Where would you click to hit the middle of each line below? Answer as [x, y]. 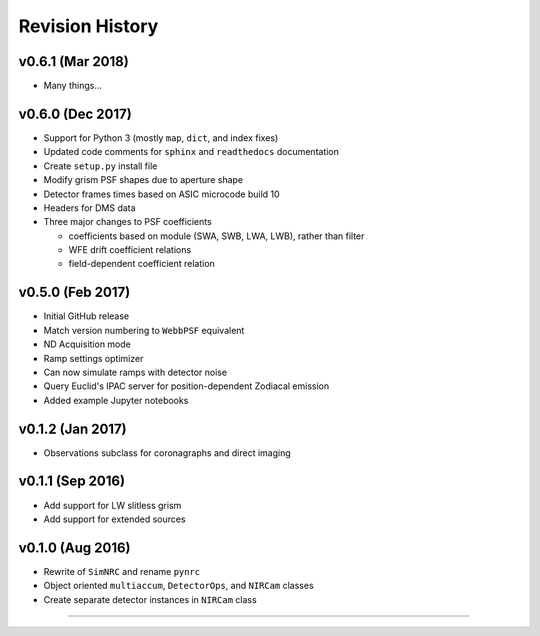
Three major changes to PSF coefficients [127, 222]
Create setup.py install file [100, 166]
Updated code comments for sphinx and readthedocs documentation [191, 152]
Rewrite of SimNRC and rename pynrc [122, 571]
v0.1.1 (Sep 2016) [71, 481]
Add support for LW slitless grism [112, 505]
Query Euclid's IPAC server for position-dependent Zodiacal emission [186, 386]
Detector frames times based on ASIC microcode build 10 [161, 194]
